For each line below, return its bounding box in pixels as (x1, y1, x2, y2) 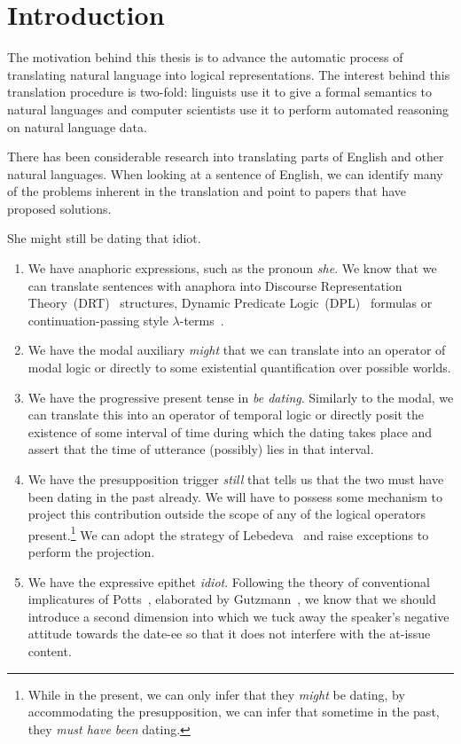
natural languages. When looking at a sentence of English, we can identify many (7, 164, 443, 183)
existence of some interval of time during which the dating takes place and (27, 422, 433, 441)
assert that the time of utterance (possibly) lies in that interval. (27, 440, 374, 458)
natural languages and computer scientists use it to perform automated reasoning (7, 99, 449, 118)
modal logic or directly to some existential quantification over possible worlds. (27, 358, 451, 377)
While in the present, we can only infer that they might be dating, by (27, 685, 405, 703)
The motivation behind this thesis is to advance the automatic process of (7, 48, 403, 67)
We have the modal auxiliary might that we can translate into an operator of (27, 341, 446, 359)
